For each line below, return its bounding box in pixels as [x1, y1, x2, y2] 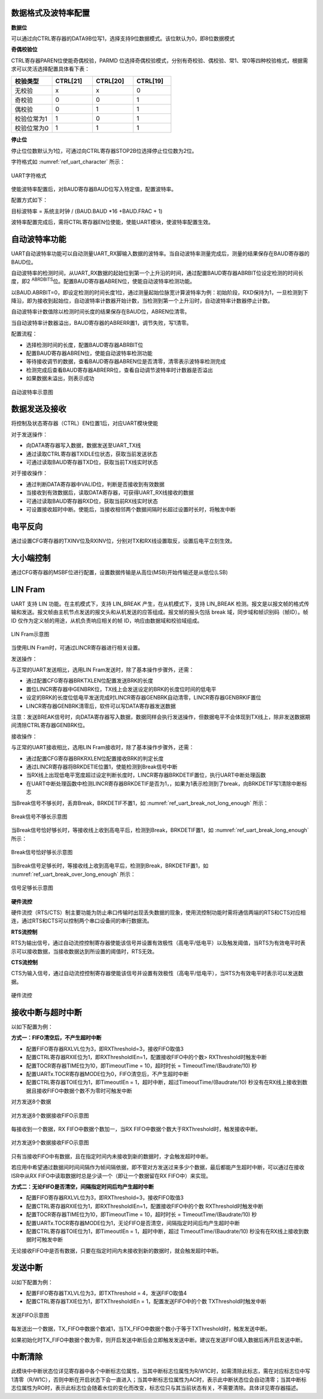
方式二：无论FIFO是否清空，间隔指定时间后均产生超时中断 [11, 1183, 154, 1190]
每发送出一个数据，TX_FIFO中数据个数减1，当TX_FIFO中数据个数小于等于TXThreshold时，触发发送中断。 [11, 1325, 271, 1332]
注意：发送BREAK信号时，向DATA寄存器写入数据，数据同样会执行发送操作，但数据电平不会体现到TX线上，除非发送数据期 [11, 713, 310, 720]
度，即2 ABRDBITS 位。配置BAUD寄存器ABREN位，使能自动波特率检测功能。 [11, 276, 196, 285]
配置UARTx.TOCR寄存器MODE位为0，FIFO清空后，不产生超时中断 [26, 1071, 189, 1078]
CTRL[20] [96, 77, 124, 85]
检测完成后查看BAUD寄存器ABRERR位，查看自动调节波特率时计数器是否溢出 [26, 366, 214, 373]
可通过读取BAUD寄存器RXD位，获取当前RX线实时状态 [26, 498, 159, 505]
